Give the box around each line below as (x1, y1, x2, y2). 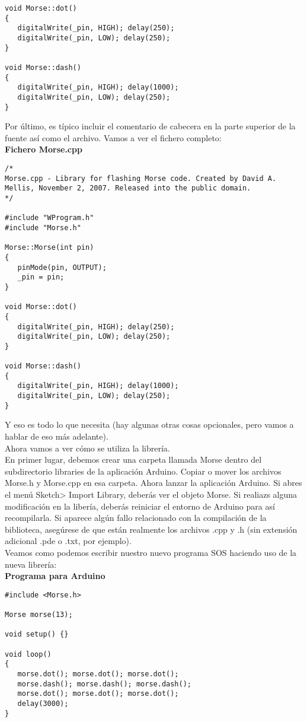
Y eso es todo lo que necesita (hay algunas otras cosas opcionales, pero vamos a (5, 418, 294, 431)
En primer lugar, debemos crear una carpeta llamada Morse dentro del (5, 453, 262, 466)
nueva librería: (5, 558, 57, 570)
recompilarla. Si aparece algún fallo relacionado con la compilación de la (5, 511, 267, 524)
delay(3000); (17, 699, 69, 708)
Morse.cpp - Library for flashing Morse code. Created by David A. (5, 174, 277, 183)
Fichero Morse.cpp (5, 143, 82, 155)
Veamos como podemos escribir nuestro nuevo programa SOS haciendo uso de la (5, 546, 297, 558)
